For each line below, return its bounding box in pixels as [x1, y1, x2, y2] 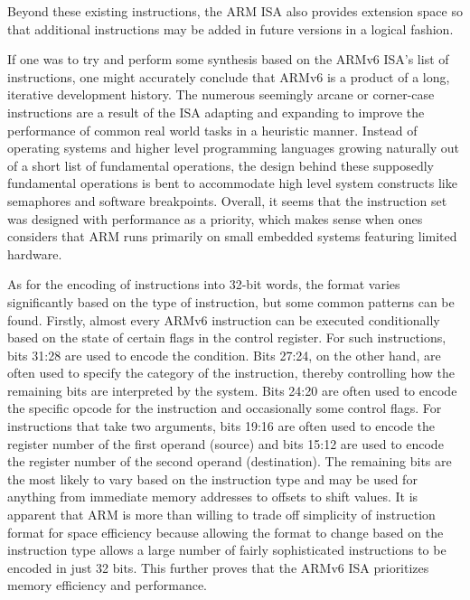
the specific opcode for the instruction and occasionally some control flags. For [7, 398, 442, 417]
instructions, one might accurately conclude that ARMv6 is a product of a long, [7, 67, 450, 86]
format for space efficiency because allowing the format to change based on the [7, 522, 444, 541]
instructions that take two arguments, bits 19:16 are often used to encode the [7, 417, 435, 436]
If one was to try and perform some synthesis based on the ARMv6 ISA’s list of [7, 50, 449, 69]
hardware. [7, 244, 62, 263]
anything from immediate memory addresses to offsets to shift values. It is [7, 487, 418, 506]
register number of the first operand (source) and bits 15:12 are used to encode [7, 434, 444, 453]
